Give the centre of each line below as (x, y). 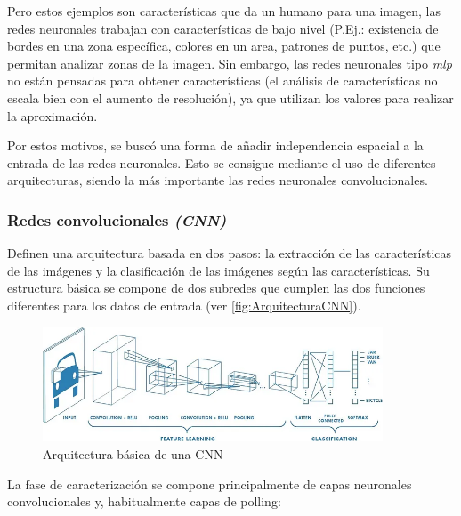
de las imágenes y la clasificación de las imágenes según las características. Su (218, 270)
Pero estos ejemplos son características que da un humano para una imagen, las (224, 11)
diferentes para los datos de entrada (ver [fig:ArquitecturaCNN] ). (184, 305)
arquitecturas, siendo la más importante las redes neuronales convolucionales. (218, 180)
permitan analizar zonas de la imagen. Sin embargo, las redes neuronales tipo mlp (230, 63)
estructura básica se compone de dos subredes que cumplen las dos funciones (216, 288)
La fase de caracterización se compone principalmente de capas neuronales (210, 484)
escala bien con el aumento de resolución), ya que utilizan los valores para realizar (230, 97)
